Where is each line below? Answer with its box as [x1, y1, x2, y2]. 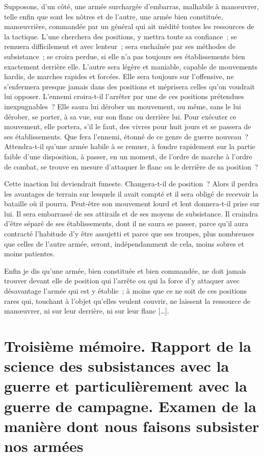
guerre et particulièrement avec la [4, 375, 247, 396]
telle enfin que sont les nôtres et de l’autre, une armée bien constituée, [4, 11, 223, 21]
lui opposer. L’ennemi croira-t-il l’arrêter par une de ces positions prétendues [4, 91, 244, 102]
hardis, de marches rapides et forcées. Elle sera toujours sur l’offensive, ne [4, 71, 234, 82]
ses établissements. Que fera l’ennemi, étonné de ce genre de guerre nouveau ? [4, 131, 249, 141]
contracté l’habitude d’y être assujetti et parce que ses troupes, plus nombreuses [4, 228, 254, 239]
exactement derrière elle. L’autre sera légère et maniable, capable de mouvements [4, 61, 258, 71]
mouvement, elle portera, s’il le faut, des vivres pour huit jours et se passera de [4, 121, 251, 132]
